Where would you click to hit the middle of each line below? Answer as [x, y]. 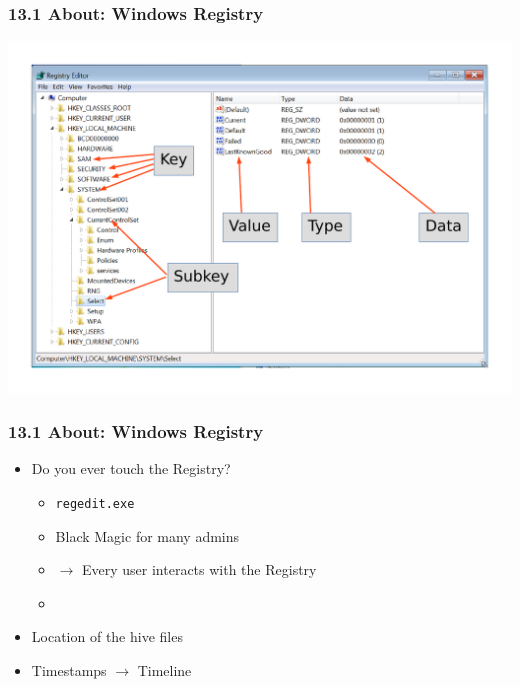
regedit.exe [95, 504]
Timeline [164, 670]
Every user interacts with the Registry [199, 569]
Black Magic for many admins [147, 535]
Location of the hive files [107, 636]
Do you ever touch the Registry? [131, 468]
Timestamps [69, 670]
